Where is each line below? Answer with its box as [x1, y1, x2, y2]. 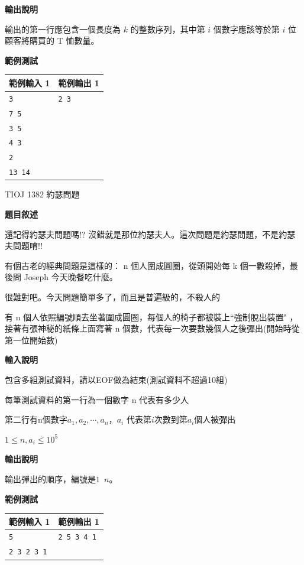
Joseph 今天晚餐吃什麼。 [24, 271, 118, 283]
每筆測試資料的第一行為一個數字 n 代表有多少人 [5, 393, 189, 405]
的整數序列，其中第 [130, 22, 205, 35]
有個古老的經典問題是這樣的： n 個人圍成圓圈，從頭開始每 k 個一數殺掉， [5, 259, 290, 271]
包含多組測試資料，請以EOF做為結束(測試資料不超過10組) [5, 373, 228, 385]
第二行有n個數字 [5, 413, 67, 426]
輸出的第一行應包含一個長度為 [5, 22, 121, 35]
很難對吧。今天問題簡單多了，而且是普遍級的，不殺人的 [5, 290, 220, 303]
